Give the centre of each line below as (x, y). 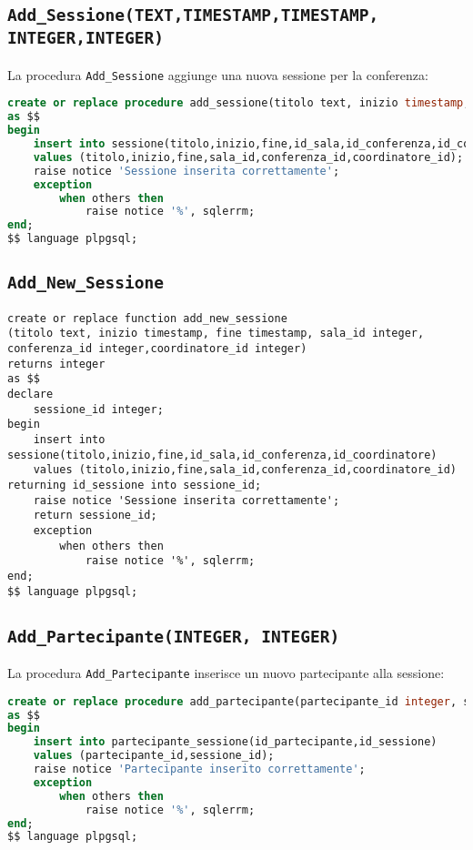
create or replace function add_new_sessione (147, 318)
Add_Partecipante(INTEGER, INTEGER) (174, 636)
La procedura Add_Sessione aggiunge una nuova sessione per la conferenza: (218, 74)
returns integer (56, 364)
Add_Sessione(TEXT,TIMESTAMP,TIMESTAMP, (193, 15)
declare (30, 395)
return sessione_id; (95, 516)
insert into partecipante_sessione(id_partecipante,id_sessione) (235, 742)
